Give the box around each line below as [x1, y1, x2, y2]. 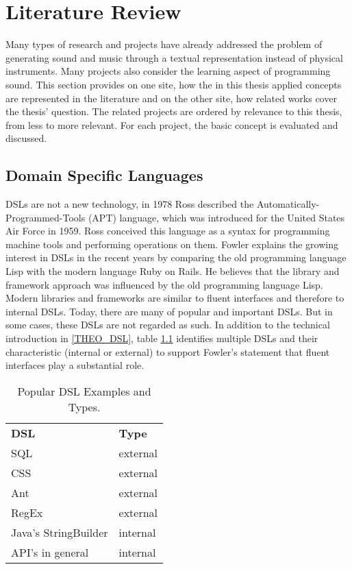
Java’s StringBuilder [11, 524, 108, 540]
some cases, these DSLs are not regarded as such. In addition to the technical [5, 317, 330, 332]
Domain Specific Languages [5, 165, 203, 186]
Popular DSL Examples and [17, 383, 151, 399]
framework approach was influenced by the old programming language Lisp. [5, 277, 323, 291]
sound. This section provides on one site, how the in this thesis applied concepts [5, 77, 342, 91]
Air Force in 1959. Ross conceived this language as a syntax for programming [5, 223, 330, 238]
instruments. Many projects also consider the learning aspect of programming [5, 64, 331, 78]
